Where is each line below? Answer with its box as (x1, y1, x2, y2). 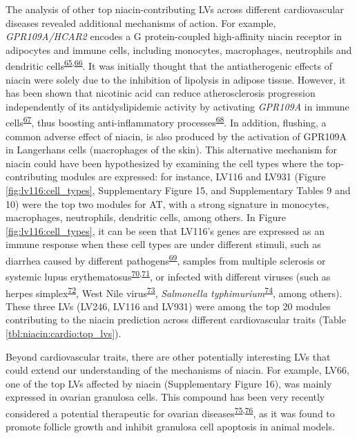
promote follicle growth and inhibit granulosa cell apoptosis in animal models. (6, 419, 335, 434)
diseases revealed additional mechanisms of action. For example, (6, 15, 276, 30)
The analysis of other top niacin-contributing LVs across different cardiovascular (6, 2, 344, 16)
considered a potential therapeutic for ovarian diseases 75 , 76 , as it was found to (6, 403, 335, 420)
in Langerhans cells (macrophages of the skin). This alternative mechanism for (6, 142, 337, 157)
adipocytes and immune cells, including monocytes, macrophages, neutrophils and (6, 42, 352, 57)
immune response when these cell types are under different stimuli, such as (6, 237, 321, 251)
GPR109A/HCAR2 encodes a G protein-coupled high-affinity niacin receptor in (6, 29, 342, 44)
